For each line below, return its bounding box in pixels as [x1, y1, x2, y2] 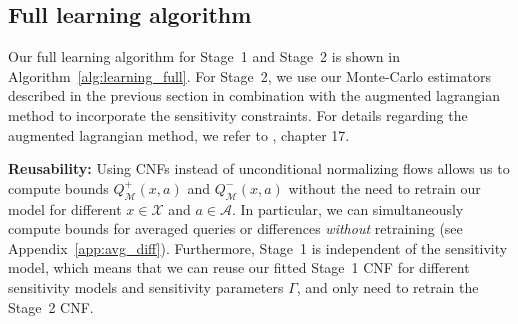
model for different [8, 198, 122, 219]
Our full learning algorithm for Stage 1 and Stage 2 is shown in [8, 46, 400, 67]
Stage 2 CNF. [8, 296, 94, 317]
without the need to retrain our [288, 177, 481, 198]
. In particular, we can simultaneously [232, 198, 464, 219]
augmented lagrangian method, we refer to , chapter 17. [8, 124, 350, 145]
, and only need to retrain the [296, 276, 479, 297]
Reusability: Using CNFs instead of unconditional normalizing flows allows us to [8, 158, 510, 179]
